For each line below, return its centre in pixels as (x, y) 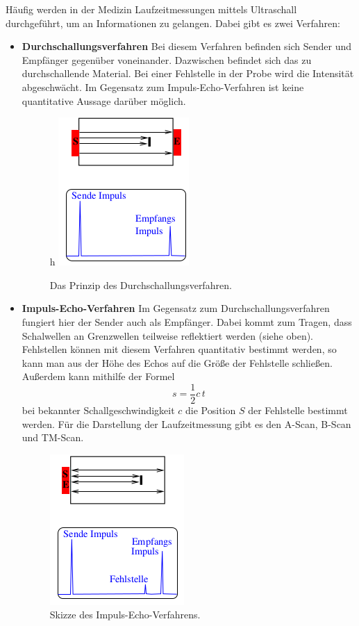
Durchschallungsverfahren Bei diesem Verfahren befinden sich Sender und (187, 46)
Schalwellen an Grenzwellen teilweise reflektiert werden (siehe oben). (167, 335)
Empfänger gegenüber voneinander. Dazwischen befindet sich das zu (167, 59)
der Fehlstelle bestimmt (298, 410)
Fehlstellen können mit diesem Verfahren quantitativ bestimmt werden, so (179, 349)
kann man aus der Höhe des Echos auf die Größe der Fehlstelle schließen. (177, 362)
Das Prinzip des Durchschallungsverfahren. (141, 285)
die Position (211, 410)
